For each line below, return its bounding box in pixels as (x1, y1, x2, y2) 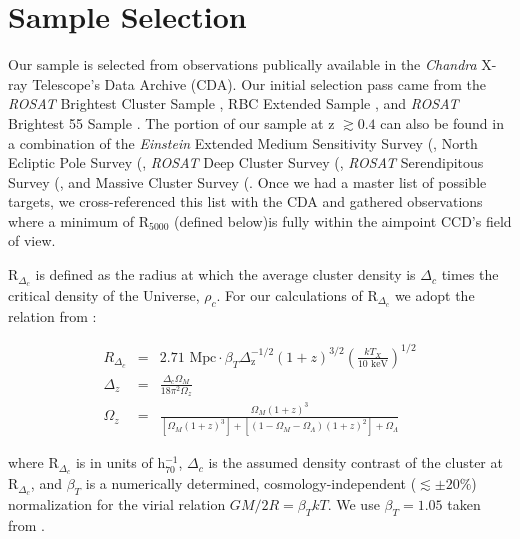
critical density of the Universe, (8, 284, 200, 305)
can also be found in (380, 112, 504, 133)
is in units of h (75, 452, 166, 473)
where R (8, 452, 59, 473)
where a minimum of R (8, 210, 149, 231)
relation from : (8, 305, 97, 326)
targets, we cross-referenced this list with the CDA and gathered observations (8, 191, 483, 212)
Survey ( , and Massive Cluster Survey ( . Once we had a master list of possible (8, 171, 487, 192)
